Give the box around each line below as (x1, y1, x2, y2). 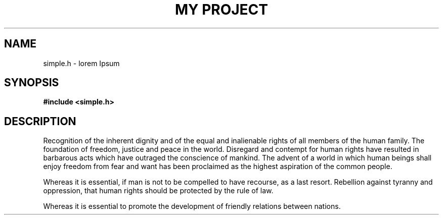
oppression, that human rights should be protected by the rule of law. (43, 186, 274, 195)
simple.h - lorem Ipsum (43, 59, 120, 68)
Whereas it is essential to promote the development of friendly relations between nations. (43, 202, 341, 211)
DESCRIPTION (4, 115, 76, 128)
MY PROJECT (174, 1, 269, 18)
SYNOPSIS (4, 76, 59, 89)
